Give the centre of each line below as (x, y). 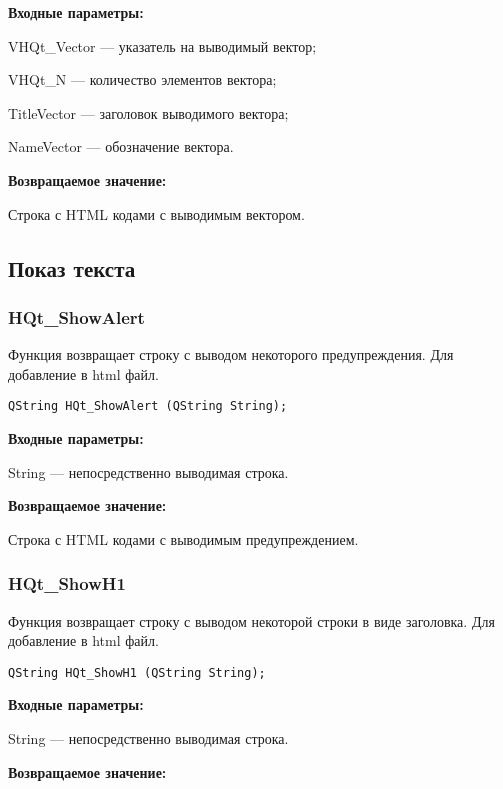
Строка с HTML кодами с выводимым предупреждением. (183, 538)
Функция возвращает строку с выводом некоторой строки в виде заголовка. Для (251, 620)
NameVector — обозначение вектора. (121, 146)
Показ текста (72, 267)
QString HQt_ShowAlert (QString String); (148, 406)
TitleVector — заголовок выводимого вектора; (148, 112)
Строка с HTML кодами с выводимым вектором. (156, 213)
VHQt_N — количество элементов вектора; (142, 79)
